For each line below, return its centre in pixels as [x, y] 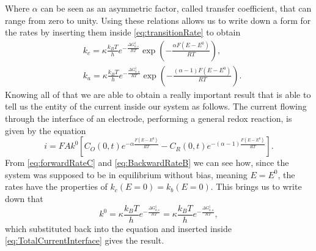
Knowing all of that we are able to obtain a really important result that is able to [158, 94]
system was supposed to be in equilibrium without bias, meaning [126, 174]
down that [24, 198]
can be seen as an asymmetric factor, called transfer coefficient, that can [176, 8]
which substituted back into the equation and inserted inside [118, 228]
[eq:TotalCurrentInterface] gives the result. [85, 240]
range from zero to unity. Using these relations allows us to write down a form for [158, 20]
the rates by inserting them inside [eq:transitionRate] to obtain [123, 32]
